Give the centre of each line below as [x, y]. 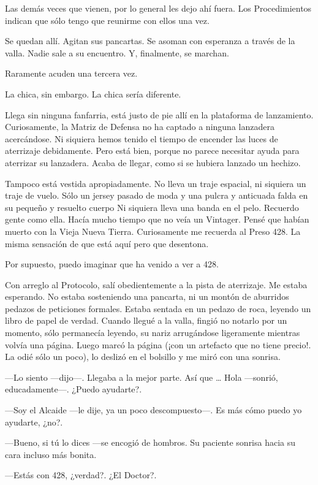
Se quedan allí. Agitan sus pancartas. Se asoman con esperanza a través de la [150, 41]
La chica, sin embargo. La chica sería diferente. [93, 94]
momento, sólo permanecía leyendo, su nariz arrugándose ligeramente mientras [153, 333]
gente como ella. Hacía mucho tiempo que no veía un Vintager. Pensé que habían [157, 219]
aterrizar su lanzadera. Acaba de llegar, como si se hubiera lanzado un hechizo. [153, 162]
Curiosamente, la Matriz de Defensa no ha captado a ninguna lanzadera [140, 127]
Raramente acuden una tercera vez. [71, 73]
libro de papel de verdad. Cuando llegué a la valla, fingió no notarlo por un [146, 320]
